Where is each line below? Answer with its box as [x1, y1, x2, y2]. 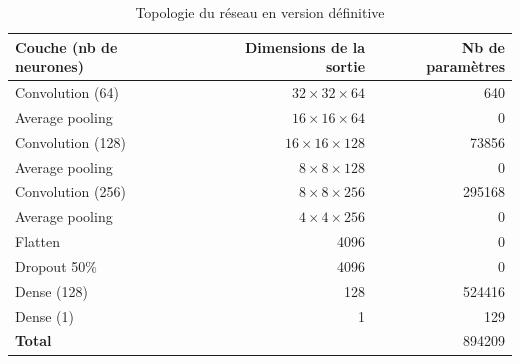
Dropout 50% [15, 255, 97, 276]
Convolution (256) [15, 181, 126, 202]
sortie [325, 56, 366, 77]
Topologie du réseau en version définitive [135, 2, 385, 22]
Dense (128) [15, 280, 88, 301]
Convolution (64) [15, 82, 119, 103]
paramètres [426, 56, 505, 77]
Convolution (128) [15, 131, 126, 152]
